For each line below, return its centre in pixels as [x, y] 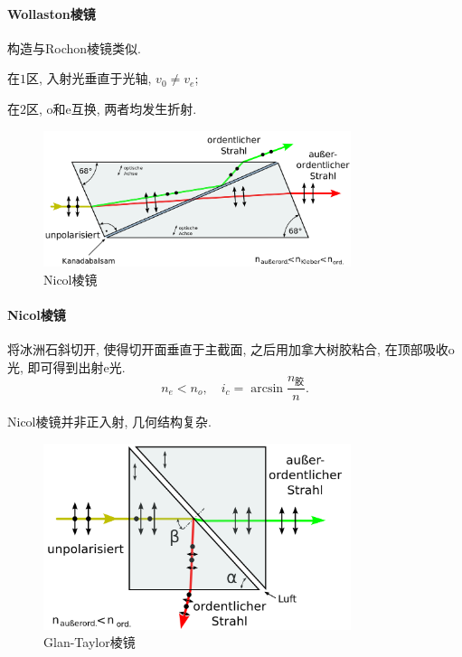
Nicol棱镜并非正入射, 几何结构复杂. [109, 422]
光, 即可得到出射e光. [66, 366]
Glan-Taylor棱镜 [90, 642]
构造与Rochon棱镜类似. [74, 47]
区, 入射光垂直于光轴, [89, 78]
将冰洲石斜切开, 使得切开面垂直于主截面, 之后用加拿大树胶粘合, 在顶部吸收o [231, 349]
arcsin [267, 388]
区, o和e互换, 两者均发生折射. [112, 108]
